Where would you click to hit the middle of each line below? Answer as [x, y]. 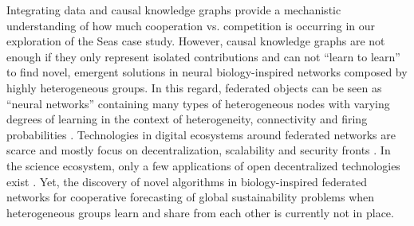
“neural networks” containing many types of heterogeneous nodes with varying [198, 103]
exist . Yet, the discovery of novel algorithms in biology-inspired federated [187, 181]
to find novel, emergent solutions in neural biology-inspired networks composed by [207, 72]
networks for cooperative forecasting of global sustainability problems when [191, 197]
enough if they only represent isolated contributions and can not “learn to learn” [203, 56]
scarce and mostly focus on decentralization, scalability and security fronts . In [199, 150]
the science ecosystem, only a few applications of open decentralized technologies [203, 165]
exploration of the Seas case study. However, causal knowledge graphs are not [196, 41]
